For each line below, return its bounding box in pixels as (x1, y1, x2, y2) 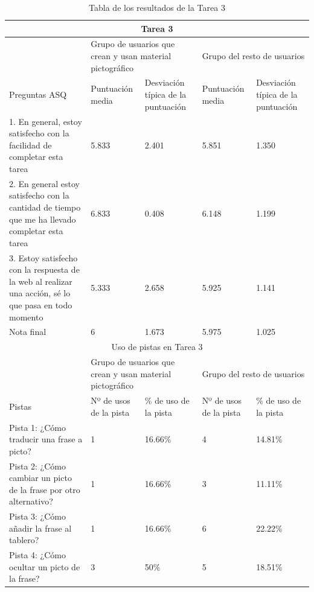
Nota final (9, 325, 46, 338)
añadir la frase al (9, 521, 72, 534)
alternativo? (9, 495, 53, 508)
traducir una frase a (9, 433, 83, 445)
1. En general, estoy (9, 115, 82, 127)
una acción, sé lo (9, 287, 71, 299)
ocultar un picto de (9, 560, 80, 573)
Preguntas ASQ (9, 88, 67, 101)
